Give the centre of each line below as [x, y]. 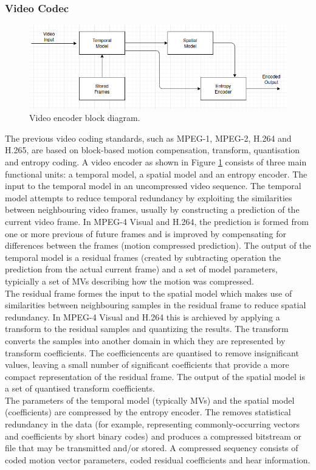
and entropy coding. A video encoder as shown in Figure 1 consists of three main [156, 162]
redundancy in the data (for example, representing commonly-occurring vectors [152, 424]
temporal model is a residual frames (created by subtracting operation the [143, 257]
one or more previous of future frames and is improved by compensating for [146, 233]
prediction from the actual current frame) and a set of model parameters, [141, 269]
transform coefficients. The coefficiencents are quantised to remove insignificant [152, 352]
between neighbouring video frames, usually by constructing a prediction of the [152, 209]
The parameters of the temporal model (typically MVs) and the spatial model [150, 400]
